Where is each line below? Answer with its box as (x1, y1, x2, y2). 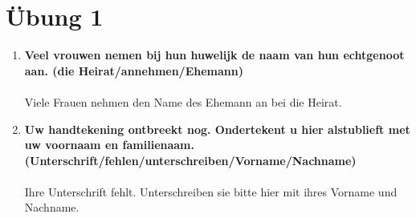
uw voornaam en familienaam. (24, 136, 194, 153)
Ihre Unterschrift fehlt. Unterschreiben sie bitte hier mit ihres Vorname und (24, 183, 398, 200)
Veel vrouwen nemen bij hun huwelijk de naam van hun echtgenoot (24, 46, 405, 63)
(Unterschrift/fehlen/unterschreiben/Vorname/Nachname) (24, 151, 357, 168)
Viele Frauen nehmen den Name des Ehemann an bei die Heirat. (24, 93, 342, 110)
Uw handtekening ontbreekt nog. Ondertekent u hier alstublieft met (24, 120, 410, 137)
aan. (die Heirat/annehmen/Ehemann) (24, 62, 243, 79)
